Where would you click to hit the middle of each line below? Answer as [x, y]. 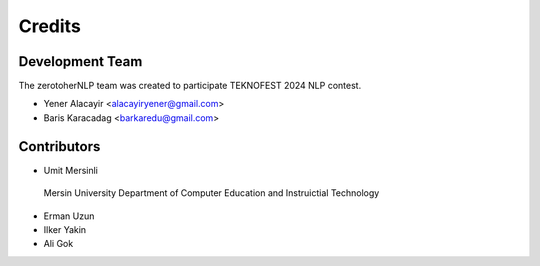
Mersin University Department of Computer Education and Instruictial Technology [211, 193]
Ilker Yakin [65, 229]
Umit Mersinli [71, 170]
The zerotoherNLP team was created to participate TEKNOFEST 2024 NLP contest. [190, 86]
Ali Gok [58, 244]
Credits [50, 26]
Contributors [59, 146]
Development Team [80, 61]
